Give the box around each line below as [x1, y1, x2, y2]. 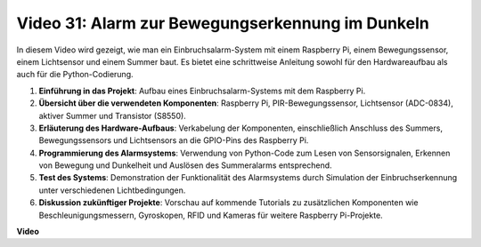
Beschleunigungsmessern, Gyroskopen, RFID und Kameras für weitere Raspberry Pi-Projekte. [38, 210, 383, 220]
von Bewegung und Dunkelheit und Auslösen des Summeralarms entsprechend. [38, 160, 333, 171]
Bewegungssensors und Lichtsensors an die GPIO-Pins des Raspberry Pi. [38, 135, 309, 146]
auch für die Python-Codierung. [16, 69, 134, 80]
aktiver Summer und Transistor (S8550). [38, 110, 186, 121]
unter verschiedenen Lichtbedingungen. [38, 185, 186, 195]
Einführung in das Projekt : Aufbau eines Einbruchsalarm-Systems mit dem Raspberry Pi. [38, 85, 366, 96]
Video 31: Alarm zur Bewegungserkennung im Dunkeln [16, 13, 429, 33]
